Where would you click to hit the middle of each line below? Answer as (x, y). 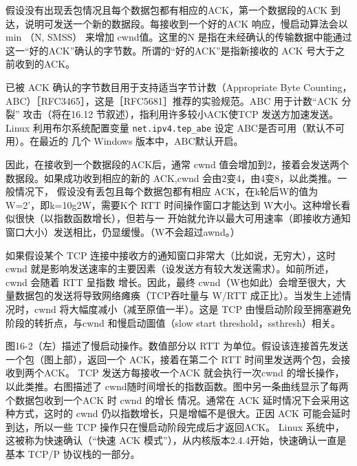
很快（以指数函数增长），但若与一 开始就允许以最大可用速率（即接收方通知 (183, 218)
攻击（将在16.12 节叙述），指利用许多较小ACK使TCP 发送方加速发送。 (181, 114)
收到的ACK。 (45, 64)
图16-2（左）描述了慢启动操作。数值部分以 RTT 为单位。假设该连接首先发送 (177, 346)
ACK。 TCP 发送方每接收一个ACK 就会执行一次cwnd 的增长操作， (194, 373)
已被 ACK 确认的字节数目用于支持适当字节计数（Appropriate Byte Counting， (179, 87)
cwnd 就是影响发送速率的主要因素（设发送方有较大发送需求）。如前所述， (170, 269)
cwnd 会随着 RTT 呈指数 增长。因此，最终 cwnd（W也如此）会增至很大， (171, 282)
